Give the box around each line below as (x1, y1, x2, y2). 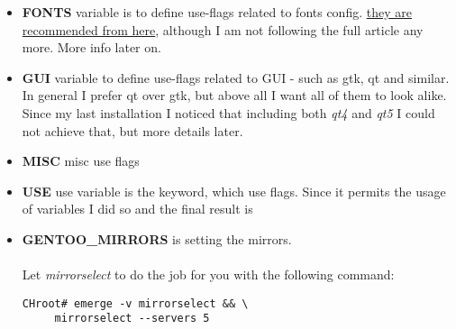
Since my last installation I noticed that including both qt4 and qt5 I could (22, 103, 435, 122)
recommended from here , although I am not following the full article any (22, 20, 424, 39)
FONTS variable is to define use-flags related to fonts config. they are (22, 3, 412, 21)
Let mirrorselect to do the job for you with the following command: (22, 265, 395, 284)
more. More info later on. (22, 38, 161, 57)
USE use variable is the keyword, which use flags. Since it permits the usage (22, 181, 446, 200)
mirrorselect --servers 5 (54, 312, 210, 325)
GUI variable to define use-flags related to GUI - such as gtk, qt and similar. (22, 68, 450, 87)
